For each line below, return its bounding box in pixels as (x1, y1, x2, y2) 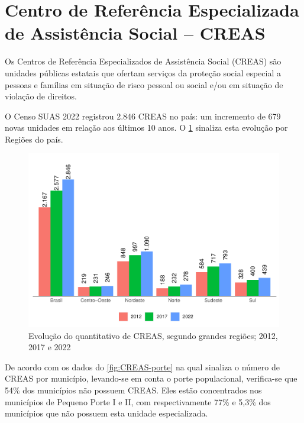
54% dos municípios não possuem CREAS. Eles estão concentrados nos (5, 383, 262, 396)
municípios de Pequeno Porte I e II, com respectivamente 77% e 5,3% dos (5, 395, 271, 408)
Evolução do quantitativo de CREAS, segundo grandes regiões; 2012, (28, 329, 278, 341)
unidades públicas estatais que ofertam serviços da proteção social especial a (5, 66, 281, 79)
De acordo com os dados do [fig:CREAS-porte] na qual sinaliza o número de (5, 360, 280, 373)
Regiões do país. (5, 133, 63, 145)
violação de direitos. (5, 90, 77, 102)
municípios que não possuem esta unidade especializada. (5, 407, 208, 419)
